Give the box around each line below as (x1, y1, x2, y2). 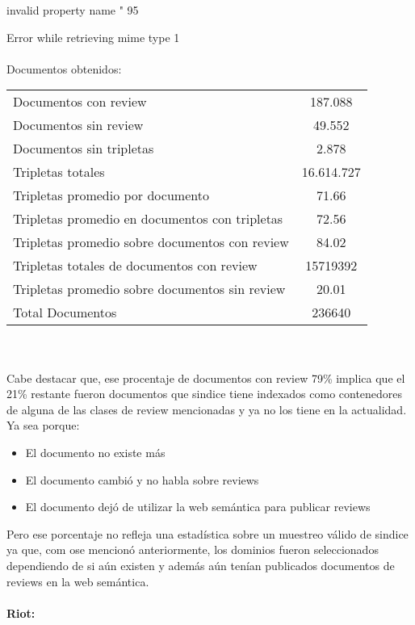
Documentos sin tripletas (13, 139, 154, 158)
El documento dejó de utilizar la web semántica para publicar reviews (25, 498, 371, 515)
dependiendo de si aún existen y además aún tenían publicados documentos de (6, 556, 395, 573)
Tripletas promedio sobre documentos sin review (13, 279, 286, 299)
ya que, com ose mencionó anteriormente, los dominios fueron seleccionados (6, 541, 379, 558)
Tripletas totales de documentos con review (13, 256, 258, 275)
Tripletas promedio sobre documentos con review (13, 233, 289, 252)
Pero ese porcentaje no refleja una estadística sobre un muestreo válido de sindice (6, 525, 409, 542)
